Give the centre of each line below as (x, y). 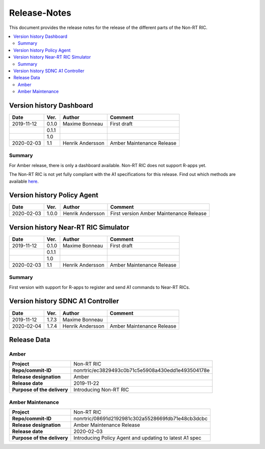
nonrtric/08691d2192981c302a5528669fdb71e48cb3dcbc (141, 419)
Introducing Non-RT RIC (102, 390)
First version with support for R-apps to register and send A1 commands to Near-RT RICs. (100, 287)
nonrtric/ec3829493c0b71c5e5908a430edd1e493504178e (142, 370)
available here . (24, 181)
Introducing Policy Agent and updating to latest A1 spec (138, 438)
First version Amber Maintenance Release (159, 214)
